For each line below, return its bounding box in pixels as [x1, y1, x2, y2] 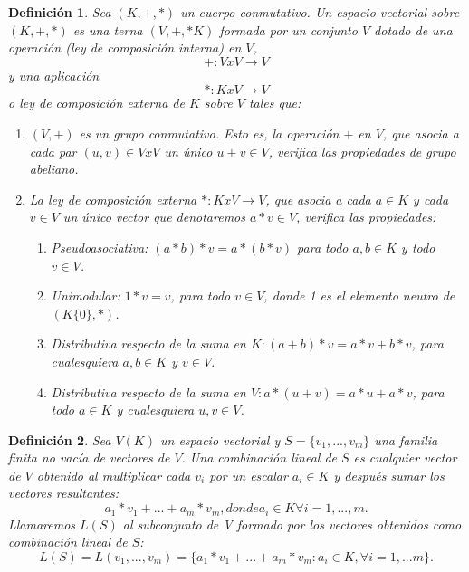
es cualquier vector [353, 448, 457, 467]
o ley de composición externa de [8, 93, 185, 112]
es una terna [72, 20, 143, 39]
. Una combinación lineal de [181, 448, 337, 467]
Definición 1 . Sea [8, 3, 111, 21]
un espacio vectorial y [159, 430, 281, 449]
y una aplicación [8, 65, 100, 84]
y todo [401, 237, 435, 256]
